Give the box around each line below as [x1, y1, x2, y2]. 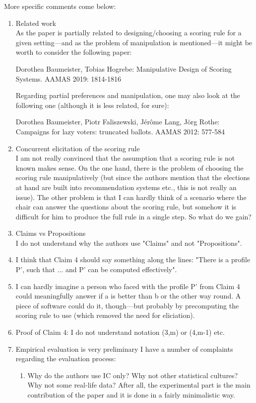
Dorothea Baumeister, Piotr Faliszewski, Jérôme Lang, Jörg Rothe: [15, 116, 220, 127]
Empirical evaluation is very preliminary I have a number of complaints [15, 343, 233, 354]
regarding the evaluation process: [15, 353, 116, 364]
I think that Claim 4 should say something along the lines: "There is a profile [15, 254, 251, 265]
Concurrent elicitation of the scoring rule [15, 143, 140, 153]
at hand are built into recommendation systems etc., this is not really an [15, 182, 237, 192]
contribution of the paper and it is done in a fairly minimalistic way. [27, 390, 235, 400]
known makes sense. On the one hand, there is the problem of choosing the [15, 162, 244, 173]
